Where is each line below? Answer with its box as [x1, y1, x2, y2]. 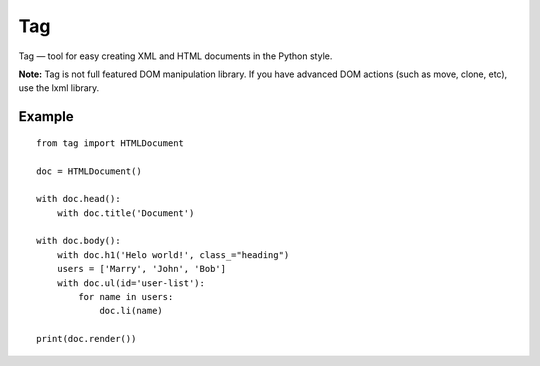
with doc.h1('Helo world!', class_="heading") [56, 249, 290, 260]
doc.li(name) [99, 305, 164, 317]
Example [18, 108, 74, 125]
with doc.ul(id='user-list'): [56, 277, 205, 289]
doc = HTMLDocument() [36, 165, 142, 177]
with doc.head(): [36, 193, 121, 205]
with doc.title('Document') [56, 207, 195, 219]
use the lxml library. [18, 82, 100, 94]
